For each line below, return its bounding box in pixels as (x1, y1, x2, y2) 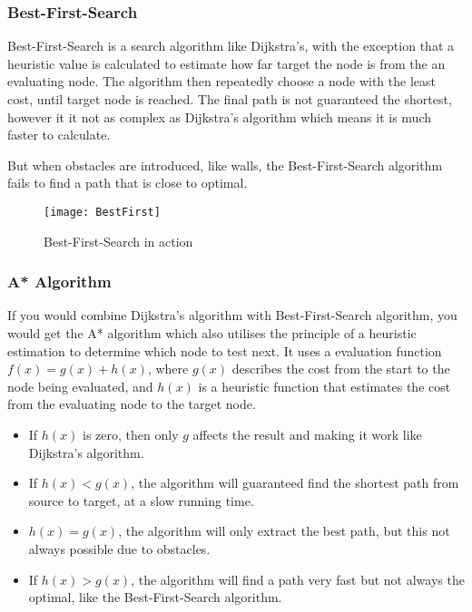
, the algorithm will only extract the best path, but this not (118, 521, 450, 540)
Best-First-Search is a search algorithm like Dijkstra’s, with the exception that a (7, 36, 454, 55)
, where (147, 359, 189, 378)
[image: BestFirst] (44, 205, 161, 219)
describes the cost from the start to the (231, 359, 450, 378)
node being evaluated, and (7, 376, 153, 395)
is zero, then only (83, 425, 179, 443)
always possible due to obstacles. (28, 539, 211, 558)
